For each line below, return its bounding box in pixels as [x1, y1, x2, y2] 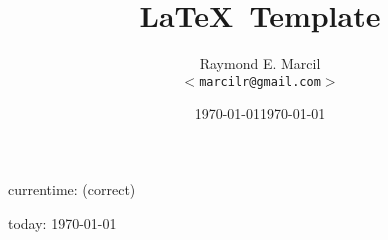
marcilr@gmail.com [199, 74, 321, 89]
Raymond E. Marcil [199, 53, 321, 74]
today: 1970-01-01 [8, 212, 117, 233]
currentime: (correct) [8, 178, 136, 199]
